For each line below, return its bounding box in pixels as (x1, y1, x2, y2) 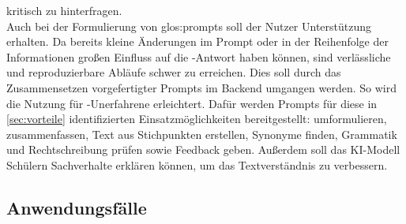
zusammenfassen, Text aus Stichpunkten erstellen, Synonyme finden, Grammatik (6, 125, 397, 142)
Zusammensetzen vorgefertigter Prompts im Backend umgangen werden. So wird (6, 79, 397, 95)
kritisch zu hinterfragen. (6, 2, 122, 18)
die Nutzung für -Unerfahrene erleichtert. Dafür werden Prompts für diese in (6, 95, 378, 111)
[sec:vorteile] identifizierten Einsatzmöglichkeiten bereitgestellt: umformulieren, (6, 110, 387, 127)
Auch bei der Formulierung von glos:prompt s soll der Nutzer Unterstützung (6, 17, 372, 34)
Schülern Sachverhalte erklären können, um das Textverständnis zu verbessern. (6, 156, 388, 173)
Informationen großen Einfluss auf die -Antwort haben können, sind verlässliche (6, 48, 391, 65)
